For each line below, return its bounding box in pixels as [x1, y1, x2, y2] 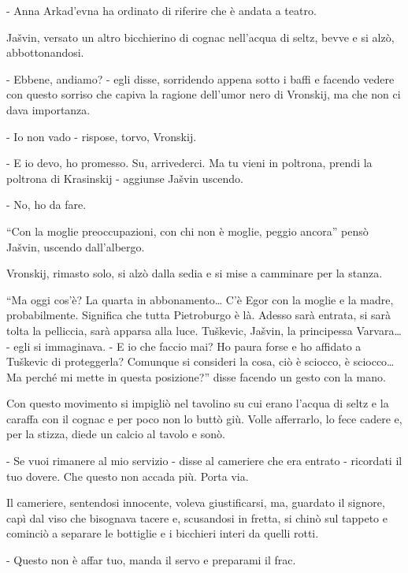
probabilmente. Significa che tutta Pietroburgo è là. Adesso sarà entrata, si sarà [6, 307, 391, 323]
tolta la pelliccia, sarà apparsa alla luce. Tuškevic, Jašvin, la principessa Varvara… [6, 322, 402, 338]
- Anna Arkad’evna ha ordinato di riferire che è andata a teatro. [6, 2, 317, 18]
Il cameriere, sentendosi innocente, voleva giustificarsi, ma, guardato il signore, [6, 494, 385, 511]
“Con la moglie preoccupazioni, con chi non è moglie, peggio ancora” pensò [6, 222, 369, 239]
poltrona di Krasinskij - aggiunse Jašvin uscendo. [6, 169, 243, 186]
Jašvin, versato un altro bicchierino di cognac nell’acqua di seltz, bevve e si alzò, [6, 28, 395, 45]
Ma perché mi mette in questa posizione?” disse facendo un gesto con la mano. [6, 368, 386, 385]
